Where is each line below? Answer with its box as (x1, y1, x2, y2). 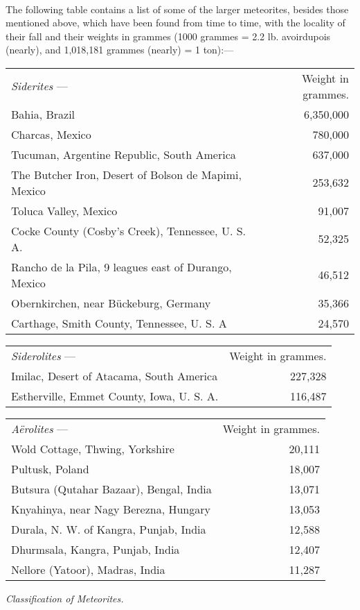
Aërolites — (11, 420, 69, 437)
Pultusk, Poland (11, 460, 89, 477)
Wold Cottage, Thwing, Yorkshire (11, 440, 174, 457)
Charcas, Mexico (11, 126, 91, 142)
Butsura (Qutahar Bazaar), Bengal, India (11, 480, 212, 497)
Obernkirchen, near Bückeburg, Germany (11, 294, 211, 311)
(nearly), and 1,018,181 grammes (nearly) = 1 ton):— (6, 42, 234, 57)
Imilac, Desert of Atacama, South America (11, 367, 218, 384)
